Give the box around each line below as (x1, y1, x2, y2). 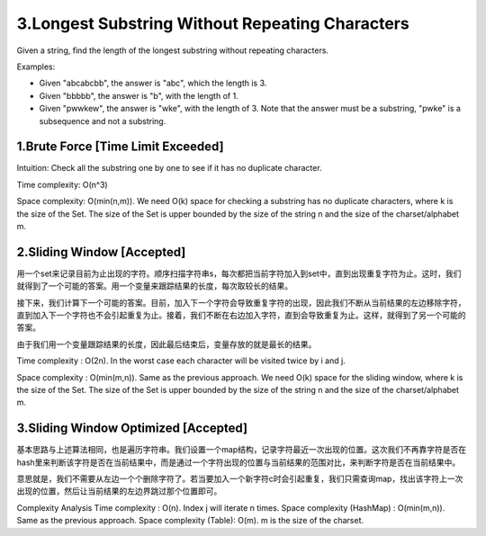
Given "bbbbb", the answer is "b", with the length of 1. (39, 90, 238, 101)
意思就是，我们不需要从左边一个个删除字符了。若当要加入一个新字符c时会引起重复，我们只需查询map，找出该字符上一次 (16, 473, 463, 485)
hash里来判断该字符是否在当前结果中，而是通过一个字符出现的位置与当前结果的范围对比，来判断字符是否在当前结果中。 (16, 457, 461, 468)
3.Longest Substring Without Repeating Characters (16, 13, 409, 33)
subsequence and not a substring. (39, 115, 166, 126)
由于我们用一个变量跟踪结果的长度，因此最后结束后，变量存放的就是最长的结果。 (16, 338, 317, 350)
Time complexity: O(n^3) (16, 179, 108, 190)
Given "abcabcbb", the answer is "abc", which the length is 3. (39, 77, 267, 89)
